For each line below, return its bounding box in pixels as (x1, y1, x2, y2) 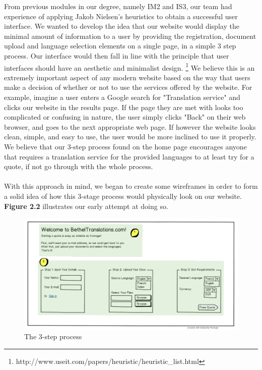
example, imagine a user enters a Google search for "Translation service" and (4, 92, 240, 102)
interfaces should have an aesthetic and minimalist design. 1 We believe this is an (4, 61, 255, 73)
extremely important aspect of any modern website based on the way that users (4, 72, 250, 82)
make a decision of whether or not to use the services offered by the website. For (4, 82, 252, 92)
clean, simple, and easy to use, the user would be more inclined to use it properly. (4, 131, 256, 142)
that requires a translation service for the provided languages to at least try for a (4, 151, 254, 162)
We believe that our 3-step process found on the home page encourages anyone (4, 141, 247, 151)
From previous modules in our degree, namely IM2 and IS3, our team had (4, 1, 232, 11)
